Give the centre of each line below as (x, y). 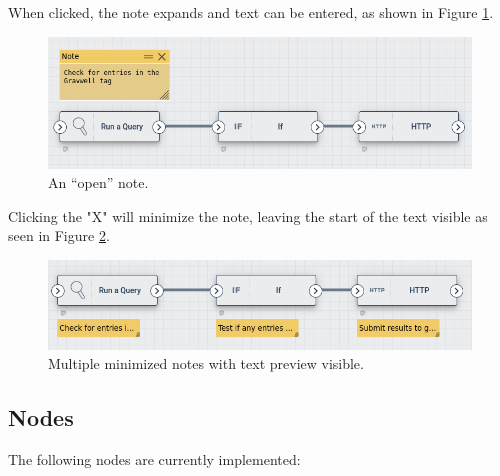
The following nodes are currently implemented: (154, 459)
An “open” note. (98, 182)
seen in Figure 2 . (59, 235)
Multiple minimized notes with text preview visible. (206, 363)
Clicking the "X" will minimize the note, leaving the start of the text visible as (248, 215)
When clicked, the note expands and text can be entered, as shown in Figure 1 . (251, 12)
